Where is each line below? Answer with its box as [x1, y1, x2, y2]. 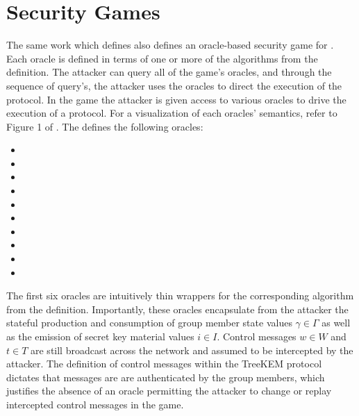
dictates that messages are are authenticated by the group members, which [6, 369, 325, 384]
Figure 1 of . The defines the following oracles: [6, 119, 203, 133]
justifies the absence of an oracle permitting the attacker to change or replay [6, 383, 332, 398]
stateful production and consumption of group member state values [6, 315, 292, 330]
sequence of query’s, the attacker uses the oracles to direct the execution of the [6, 78, 342, 92]
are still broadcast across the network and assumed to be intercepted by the [31, 342, 353, 357]
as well [322, 315, 351, 330]
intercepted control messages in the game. [6, 397, 184, 411]
